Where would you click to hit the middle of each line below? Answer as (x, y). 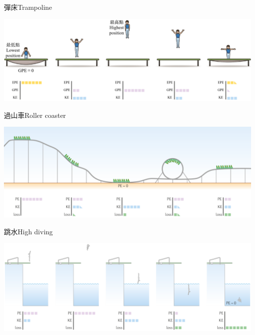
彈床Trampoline (28, 7)
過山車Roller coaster (35, 115)
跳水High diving (28, 231)
